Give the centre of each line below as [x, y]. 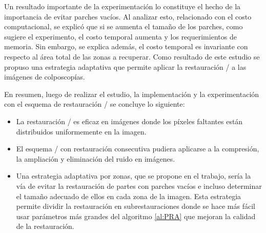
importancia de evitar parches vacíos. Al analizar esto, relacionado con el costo [128, 16]
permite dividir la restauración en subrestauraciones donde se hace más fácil [136, 206]
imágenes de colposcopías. [45, 77]
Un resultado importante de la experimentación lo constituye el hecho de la [122, 6]
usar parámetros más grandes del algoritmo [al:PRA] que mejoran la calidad [136, 216]
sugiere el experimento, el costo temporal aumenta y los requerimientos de [120, 36]
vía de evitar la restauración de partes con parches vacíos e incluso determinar [139, 186]
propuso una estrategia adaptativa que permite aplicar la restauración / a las [125, 66]
